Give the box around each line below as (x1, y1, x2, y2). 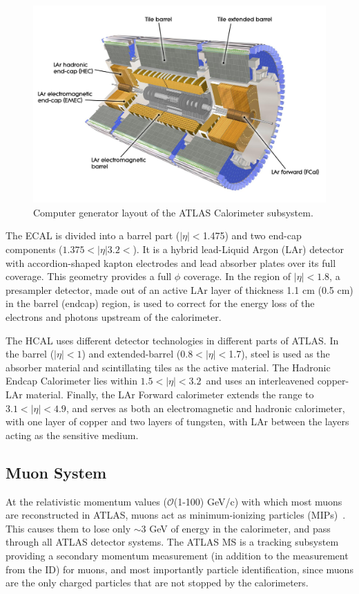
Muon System (6, 461, 107, 483)
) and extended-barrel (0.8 (81, 346, 193, 361)
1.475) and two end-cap (202, 228, 302, 243)
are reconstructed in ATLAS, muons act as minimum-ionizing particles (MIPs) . (6, 508, 346, 522)
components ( (6, 242, 63, 257)
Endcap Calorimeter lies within (6, 373, 137, 388)
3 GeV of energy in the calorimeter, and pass (141, 521, 331, 535)
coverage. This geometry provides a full (6, 269, 172, 284)
